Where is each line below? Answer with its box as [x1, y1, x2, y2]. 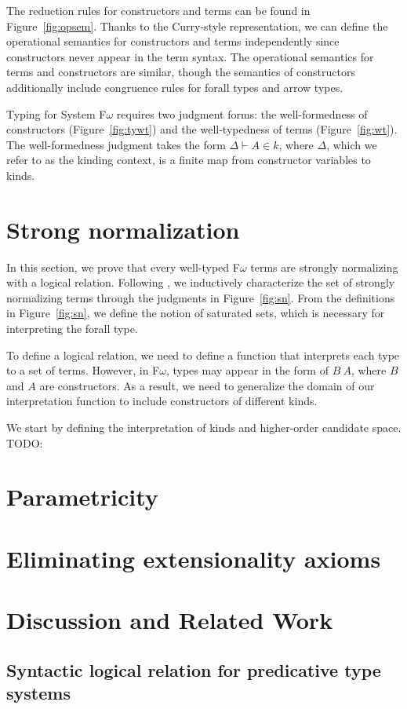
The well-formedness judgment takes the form [6, 136, 226, 152]
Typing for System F [6, 105, 107, 122]
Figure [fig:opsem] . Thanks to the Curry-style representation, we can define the [6, 17, 388, 34]
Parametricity [6, 481, 158, 513]
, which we [326, 136, 377, 152]
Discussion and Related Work [6, 604, 333, 636]
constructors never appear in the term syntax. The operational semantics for [6, 48, 374, 64]
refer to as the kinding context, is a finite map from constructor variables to [6, 152, 371, 168]
